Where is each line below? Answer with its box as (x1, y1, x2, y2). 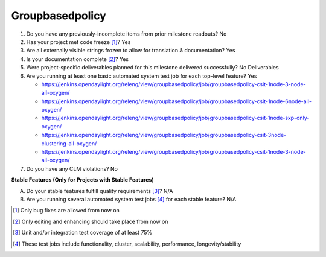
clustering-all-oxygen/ (41, 139, 97, 147)
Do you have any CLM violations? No (26, 165, 118, 172)
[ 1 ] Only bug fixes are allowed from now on (13, 207, 120, 214)
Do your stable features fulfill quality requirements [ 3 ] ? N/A (26, 187, 173, 194)
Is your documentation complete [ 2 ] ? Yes (26, 55, 129, 63)
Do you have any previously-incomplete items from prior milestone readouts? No (26, 30, 227, 37)
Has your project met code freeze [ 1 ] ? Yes (26, 38, 131, 45)
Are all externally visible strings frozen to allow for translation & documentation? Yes (26, 47, 235, 54)
